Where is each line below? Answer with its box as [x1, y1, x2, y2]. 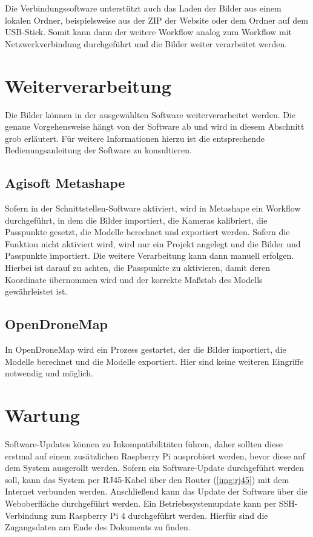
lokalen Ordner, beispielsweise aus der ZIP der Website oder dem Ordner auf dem [5, 13, 308, 26]
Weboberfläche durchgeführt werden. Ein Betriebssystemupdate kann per [5, 496, 277, 509]
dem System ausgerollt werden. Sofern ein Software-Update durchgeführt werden [5, 461, 304, 474]
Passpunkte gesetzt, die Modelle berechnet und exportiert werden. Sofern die [5, 225, 290, 238]
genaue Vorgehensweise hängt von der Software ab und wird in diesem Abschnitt [5, 120, 305, 133]
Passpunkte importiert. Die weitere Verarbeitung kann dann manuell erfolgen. [5, 249, 294, 262]
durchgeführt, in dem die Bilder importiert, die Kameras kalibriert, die [5, 213, 268, 226]
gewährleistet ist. [5, 285, 68, 298]
